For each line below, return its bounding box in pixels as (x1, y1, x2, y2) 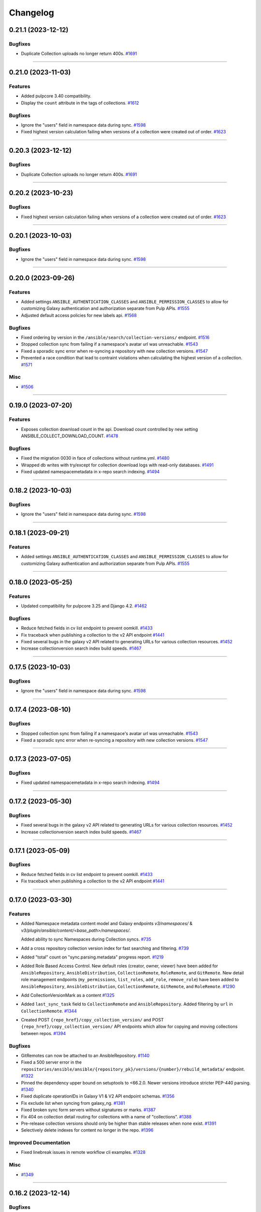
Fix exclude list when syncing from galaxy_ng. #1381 (21, 1100, 125, 1106)
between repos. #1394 (21, 1030, 66, 1036)
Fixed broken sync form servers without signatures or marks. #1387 (21, 1107, 156, 1113)
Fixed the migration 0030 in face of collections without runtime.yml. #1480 (21, 455, 170, 461)
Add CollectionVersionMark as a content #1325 (21, 992, 115, 998)
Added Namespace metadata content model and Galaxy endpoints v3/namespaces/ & (21, 921, 193, 926)
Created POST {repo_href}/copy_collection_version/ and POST (21, 1017, 164, 1023)
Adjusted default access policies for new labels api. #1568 (21, 312, 137, 318)
